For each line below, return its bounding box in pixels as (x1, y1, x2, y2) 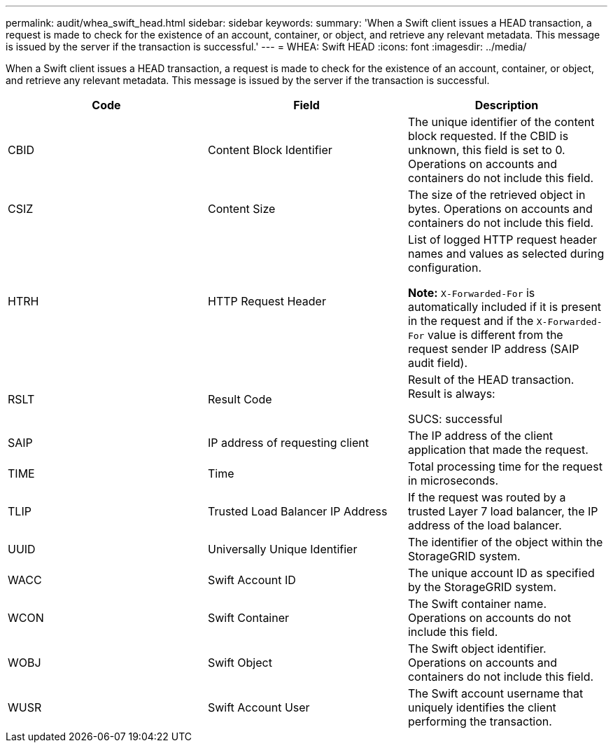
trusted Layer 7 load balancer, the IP (407, 504, 598, 518)
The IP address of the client (407, 429, 554, 443)
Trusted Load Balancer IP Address (207, 504, 388, 518)
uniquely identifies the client (407, 700, 556, 714)
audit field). (407, 356, 468, 370)
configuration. (407, 261, 481, 275)
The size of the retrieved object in (407, 188, 586, 202)
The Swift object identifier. (407, 642, 547, 656)
